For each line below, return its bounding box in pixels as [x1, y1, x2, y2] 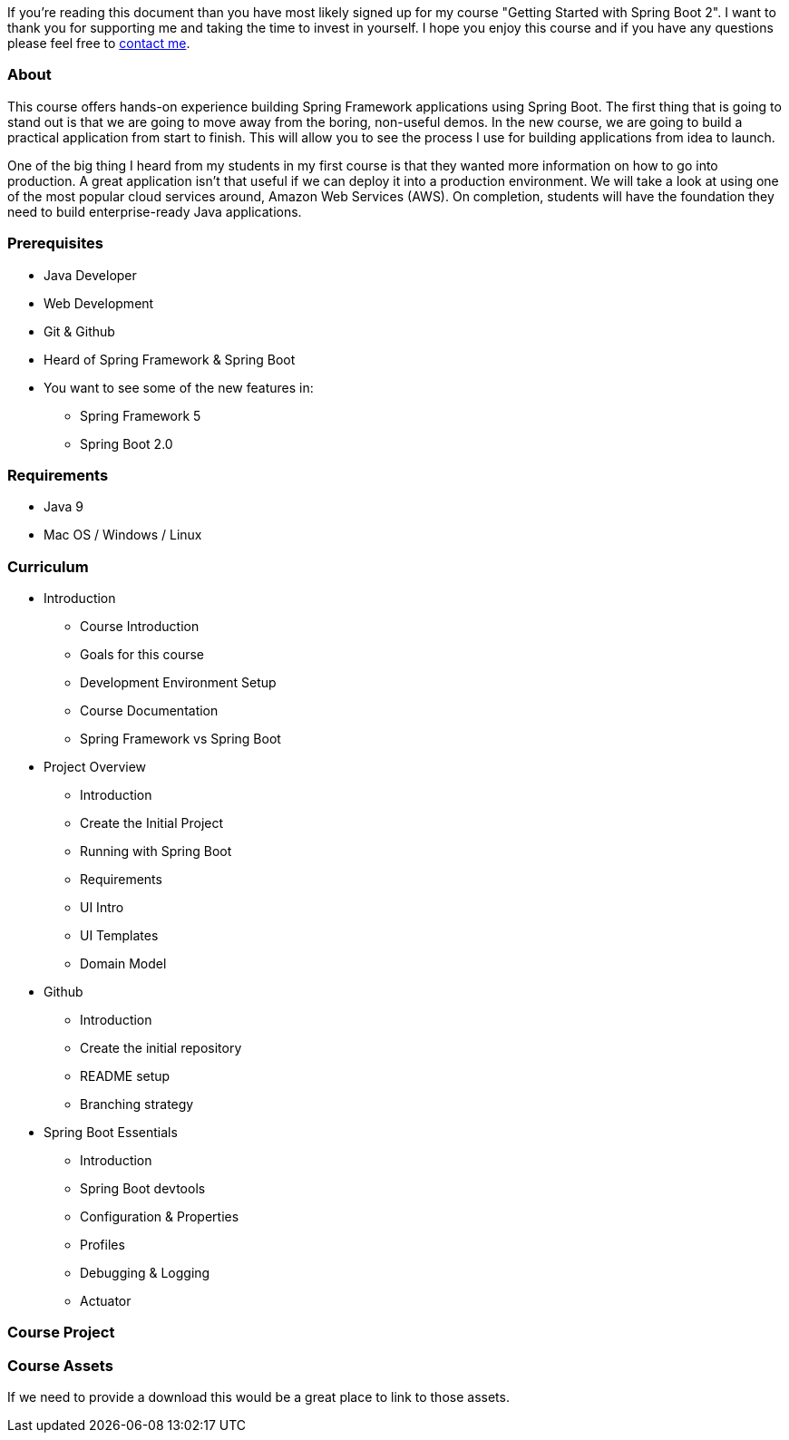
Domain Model [80, 956, 167, 971]
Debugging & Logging [80, 1265, 210, 1280]
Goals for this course [80, 647, 204, 662]
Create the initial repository [80, 1040, 242, 1056]
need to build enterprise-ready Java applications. [7, 203, 302, 219]
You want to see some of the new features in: [44, 379, 314, 395]
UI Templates [80, 928, 159, 943]
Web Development [44, 295, 154, 311]
